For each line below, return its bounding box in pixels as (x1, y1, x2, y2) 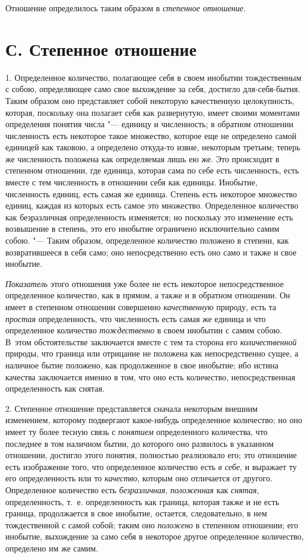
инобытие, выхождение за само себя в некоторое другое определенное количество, (5, 530, 304, 543)
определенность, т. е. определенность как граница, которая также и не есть (5, 495, 280, 507)
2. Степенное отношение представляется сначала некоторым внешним (5, 402, 258, 414)
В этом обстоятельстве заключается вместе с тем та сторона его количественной (5, 335, 297, 348)
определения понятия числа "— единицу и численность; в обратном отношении (5, 118, 294, 130)
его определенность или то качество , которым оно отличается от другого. (5, 472, 273, 484)
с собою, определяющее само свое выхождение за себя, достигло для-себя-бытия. (5, 83, 300, 95)
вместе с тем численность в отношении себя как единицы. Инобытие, (5, 176, 258, 188)
